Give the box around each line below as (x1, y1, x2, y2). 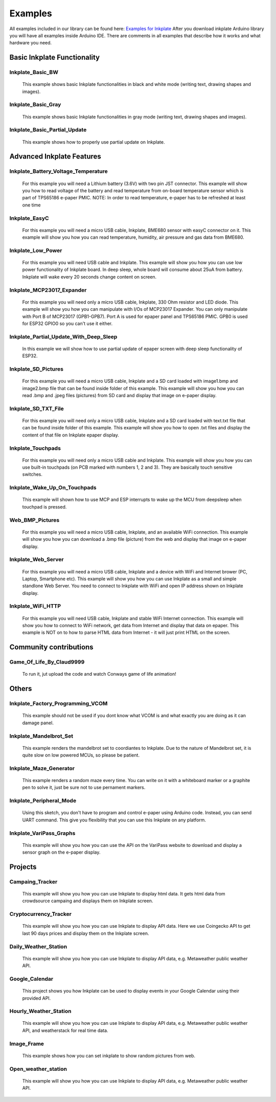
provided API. (22, 995, 51, 1001)
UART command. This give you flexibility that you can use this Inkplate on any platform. (22, 817, 206, 823)
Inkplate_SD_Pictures (9, 365, 64, 373)
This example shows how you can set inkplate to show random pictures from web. (22, 1052, 195, 1059)
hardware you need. (9, 40, 52, 46)
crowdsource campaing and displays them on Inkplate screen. (22, 898, 153, 904)
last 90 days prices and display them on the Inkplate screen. (22, 930, 149, 936)
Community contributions (9, 643, 94, 652)
